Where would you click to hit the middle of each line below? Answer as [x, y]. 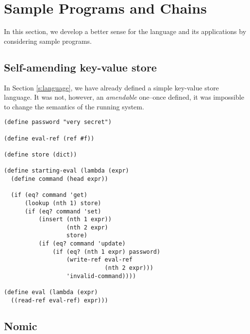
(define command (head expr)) [59, 179]
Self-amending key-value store [80, 67]
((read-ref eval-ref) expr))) [59, 300]
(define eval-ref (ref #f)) [49, 138]
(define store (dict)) [41, 154]
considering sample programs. [48, 41]
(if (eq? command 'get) [49, 195]
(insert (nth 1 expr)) [75, 220]
